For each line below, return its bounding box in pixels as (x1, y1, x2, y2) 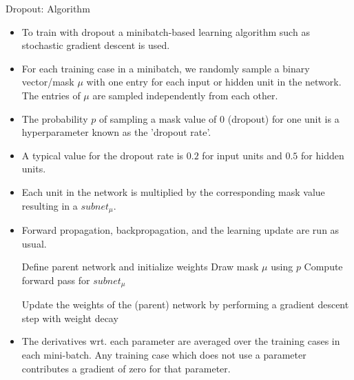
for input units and (202, 148, 282, 162)
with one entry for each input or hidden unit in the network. (86, 74, 342, 89)
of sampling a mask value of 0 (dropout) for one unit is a (98, 111, 340, 126)
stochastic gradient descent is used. (21, 38, 170, 52)
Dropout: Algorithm (6, 1, 90, 15)
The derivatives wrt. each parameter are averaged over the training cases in (21, 334, 340, 348)
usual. (21, 236, 47, 250)
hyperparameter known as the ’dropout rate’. (21, 125, 211, 139)
